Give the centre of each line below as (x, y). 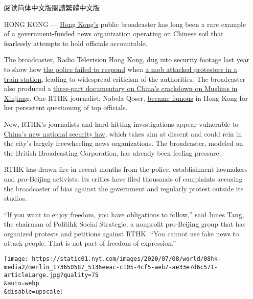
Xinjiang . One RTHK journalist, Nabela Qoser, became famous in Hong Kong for (126, 98)
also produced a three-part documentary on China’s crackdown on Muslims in (121, 88)
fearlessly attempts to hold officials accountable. (76, 43)
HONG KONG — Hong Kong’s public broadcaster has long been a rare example (125, 24)
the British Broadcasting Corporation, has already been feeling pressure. (113, 152)
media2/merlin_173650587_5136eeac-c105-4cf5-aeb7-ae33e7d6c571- (111, 267)
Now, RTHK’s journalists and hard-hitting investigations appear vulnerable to (121, 124)
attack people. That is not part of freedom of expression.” (90, 243)
